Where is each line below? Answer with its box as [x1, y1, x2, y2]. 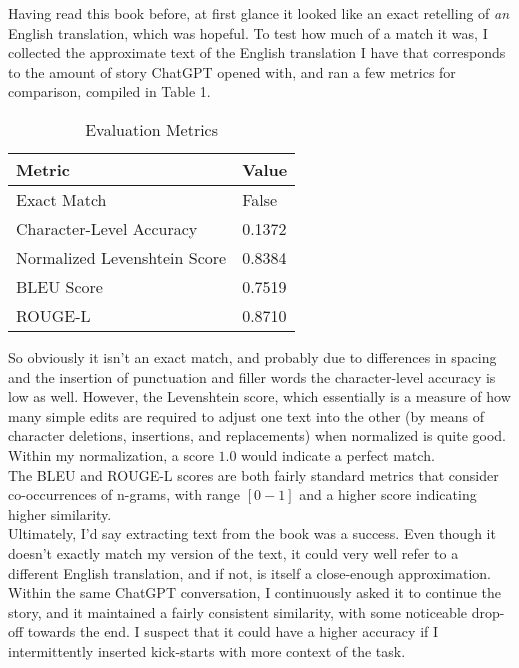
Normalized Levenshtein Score [16, 245, 227, 269]
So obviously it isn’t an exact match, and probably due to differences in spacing [8, 346, 497, 367]
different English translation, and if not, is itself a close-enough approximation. [8, 562, 491, 583]
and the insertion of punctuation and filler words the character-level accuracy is [8, 366, 496, 387]
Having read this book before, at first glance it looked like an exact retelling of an [8, 3, 510, 23]
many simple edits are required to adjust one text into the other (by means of [8, 405, 485, 426]
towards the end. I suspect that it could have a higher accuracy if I [27, 621, 439, 642]
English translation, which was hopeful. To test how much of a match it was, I [8, 22, 488, 43]
